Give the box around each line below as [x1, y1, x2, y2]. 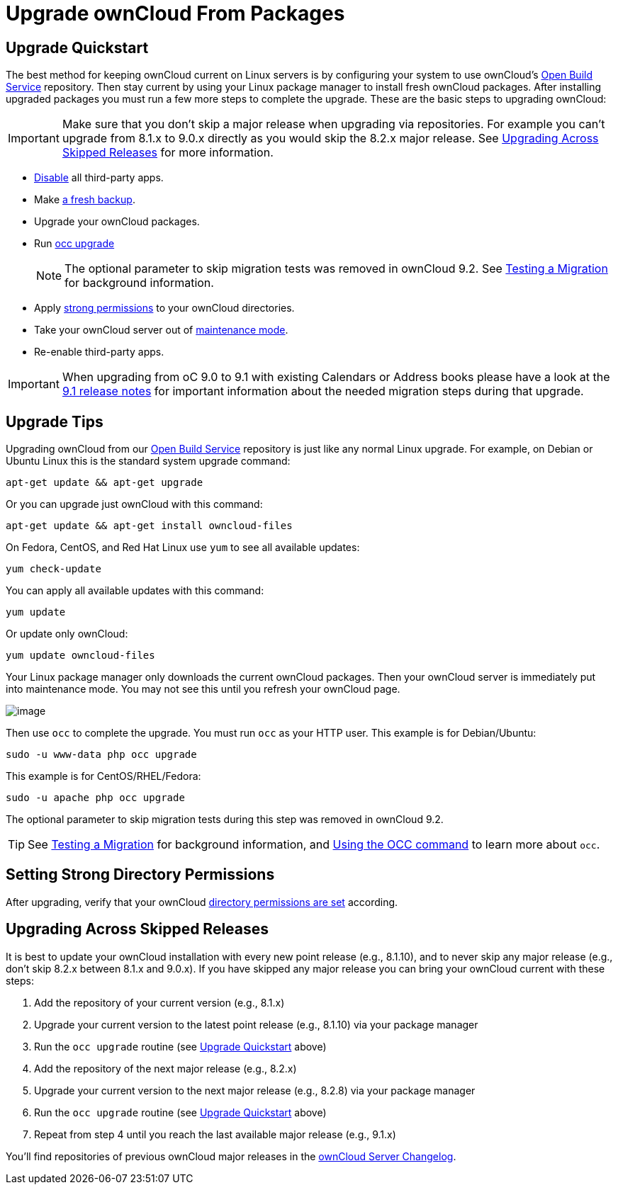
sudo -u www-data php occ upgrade [6, 749, 197, 761]
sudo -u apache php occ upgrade [6, 792, 185, 804]
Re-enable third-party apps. [34, 346, 164, 358]
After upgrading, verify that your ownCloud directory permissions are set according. [6, 895, 398, 908]
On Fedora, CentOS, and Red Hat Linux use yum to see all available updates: [6, 541, 360, 554]
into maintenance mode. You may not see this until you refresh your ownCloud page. [6, 683, 400, 696]
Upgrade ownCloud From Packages [6, 1, 345, 25]
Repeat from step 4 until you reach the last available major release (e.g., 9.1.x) [34, 1128, 396, 1140]
